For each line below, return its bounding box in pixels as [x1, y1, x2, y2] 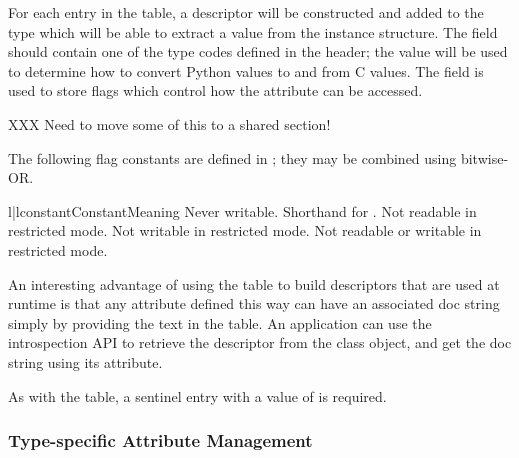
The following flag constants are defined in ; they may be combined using [8, 147, 457, 168]
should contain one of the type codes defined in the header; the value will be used [8, 41, 508, 62]
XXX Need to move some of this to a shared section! [8, 113, 331, 134]
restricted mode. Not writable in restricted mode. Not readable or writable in [8, 220, 482, 241]
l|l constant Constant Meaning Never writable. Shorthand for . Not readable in [8, 200, 477, 221]
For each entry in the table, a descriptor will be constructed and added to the [8, 2, 484, 22]
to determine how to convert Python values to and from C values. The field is [8, 60, 484, 81]
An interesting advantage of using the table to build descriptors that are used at [8, 273, 500, 294]
